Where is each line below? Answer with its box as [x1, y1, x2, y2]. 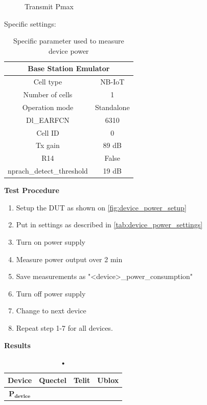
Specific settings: [4, 18, 56, 29]
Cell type [33, 76, 62, 87]
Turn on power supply [16, 237, 85, 247]
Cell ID [36, 127, 59, 138]
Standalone [95, 101, 130, 112]
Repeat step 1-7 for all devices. [16, 322, 113, 333]
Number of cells [23, 89, 73, 100]
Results [4, 339, 31, 350]
